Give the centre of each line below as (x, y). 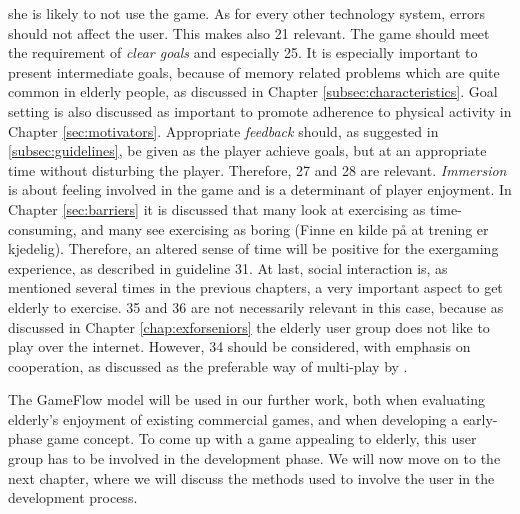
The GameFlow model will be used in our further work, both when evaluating (246, 399)
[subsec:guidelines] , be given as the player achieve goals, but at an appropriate (247, 150)
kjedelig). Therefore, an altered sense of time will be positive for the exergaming (253, 248)
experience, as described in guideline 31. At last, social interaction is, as (228, 267)
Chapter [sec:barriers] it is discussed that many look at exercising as (217, 208)
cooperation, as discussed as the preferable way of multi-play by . (208, 365)
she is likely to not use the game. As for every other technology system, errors (247, 13)
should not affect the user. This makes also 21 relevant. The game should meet (249, 32)
